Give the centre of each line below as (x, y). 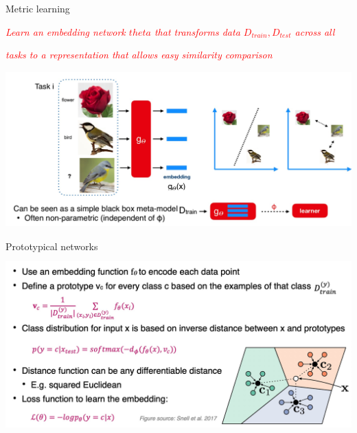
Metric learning (38, 8)
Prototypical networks (52, 246)
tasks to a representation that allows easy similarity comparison (139, 55)
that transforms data (197, 31)
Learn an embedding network (66, 31)
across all (315, 31)
